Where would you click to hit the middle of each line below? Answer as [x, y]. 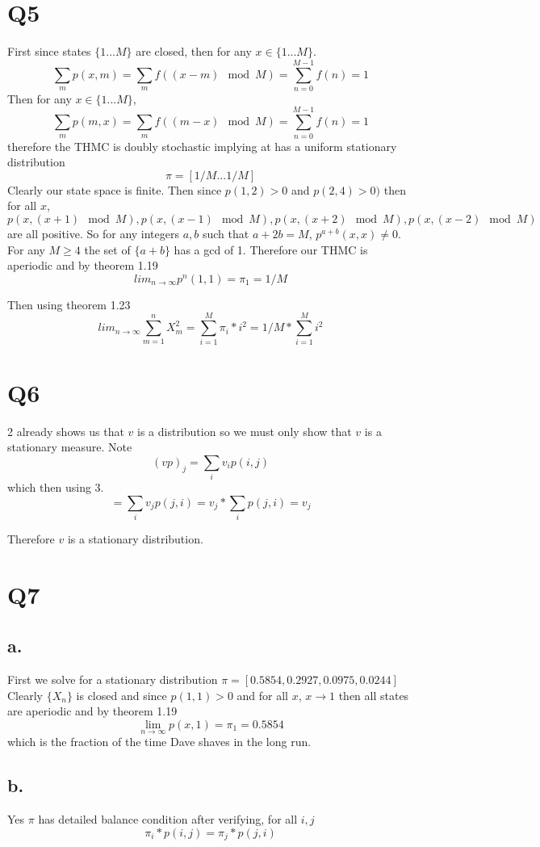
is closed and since [121, 695]
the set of [107, 249]
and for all [262, 695]
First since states [49, 51]
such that [226, 233]
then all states [374, 695]
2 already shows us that [66, 431]
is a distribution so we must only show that [245, 431]
